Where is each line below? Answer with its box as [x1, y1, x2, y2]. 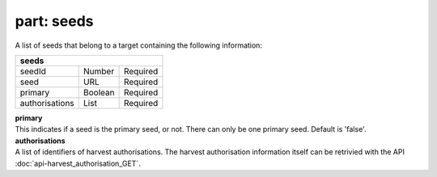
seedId [19, 65, 46, 77]
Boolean [83, 86, 115, 98]
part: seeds [15, 12, 94, 30]
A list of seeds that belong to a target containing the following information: [15, 40, 263, 50]
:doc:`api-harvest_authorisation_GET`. [15, 158, 141, 168]
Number [83, 65, 115, 77]
